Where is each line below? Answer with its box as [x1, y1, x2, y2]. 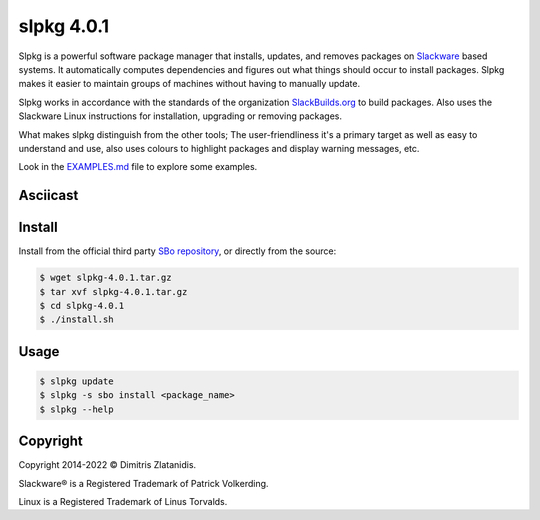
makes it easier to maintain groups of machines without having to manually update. [18, 78, 360, 90]
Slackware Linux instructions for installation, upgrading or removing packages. [18, 110, 342, 122]
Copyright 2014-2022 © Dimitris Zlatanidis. [18, 459, 197, 471]
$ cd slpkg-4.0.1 [39, 300, 125, 311]
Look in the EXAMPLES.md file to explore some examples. [18, 161, 258, 173]
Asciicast [18, 187, 79, 204]
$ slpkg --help [39, 403, 114, 415]
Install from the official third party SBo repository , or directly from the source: [18, 245, 337, 257]
